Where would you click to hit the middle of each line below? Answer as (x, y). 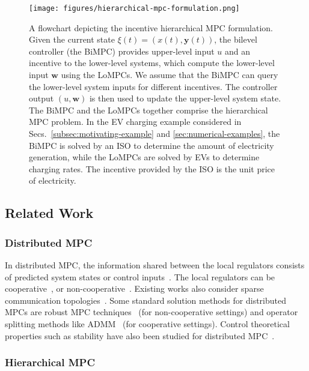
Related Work (49, 213)
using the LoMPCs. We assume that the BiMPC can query (170, 75)
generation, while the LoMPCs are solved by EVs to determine (144, 157)
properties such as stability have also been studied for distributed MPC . (140, 335)
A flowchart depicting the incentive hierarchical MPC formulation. (151, 27)
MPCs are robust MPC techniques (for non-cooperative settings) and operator (151, 312)
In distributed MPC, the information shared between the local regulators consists (155, 264)
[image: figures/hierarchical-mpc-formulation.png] (134, 8)
